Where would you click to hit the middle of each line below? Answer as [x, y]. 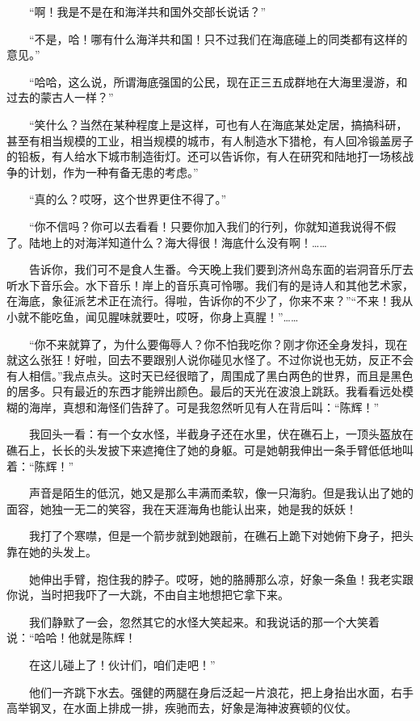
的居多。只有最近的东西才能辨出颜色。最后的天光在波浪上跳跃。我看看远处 [204, 391]
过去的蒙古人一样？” [60, 97]
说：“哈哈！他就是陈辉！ [71, 637]
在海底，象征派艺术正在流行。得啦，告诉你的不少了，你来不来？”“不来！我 [204, 301]
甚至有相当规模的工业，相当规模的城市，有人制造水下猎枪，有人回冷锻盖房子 [210, 140]
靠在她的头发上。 [52, 552]
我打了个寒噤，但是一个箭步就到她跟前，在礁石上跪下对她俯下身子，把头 [221, 536]
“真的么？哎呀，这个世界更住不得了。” [128, 199]
